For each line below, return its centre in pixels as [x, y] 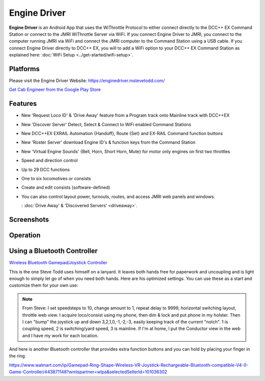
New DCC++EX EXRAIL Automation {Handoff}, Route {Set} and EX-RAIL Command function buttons [122, 134]
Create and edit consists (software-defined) [66, 188]
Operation [25, 235]
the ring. [18, 356]
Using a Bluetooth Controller [53, 251]
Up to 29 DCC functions [46, 169]
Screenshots [29, 220]
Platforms [24, 69]
